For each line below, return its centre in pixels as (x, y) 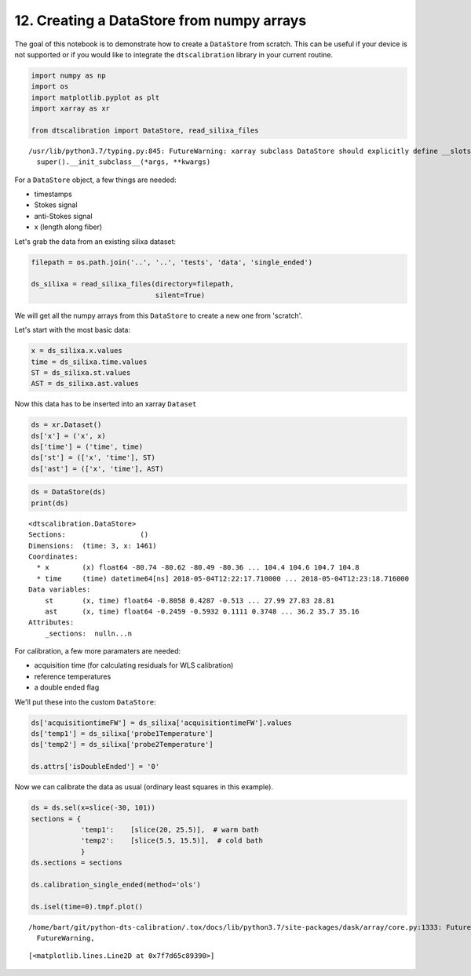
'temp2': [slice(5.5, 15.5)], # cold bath (172, 841)
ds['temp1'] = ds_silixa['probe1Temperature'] (122, 734)
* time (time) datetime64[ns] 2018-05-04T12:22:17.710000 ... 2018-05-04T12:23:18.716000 (223, 578)
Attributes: (51, 623)
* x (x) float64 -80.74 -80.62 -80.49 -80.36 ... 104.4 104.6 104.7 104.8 (198, 568)
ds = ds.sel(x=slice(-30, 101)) (93, 808)
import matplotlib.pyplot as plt (95, 97)
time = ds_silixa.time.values (89, 362)
